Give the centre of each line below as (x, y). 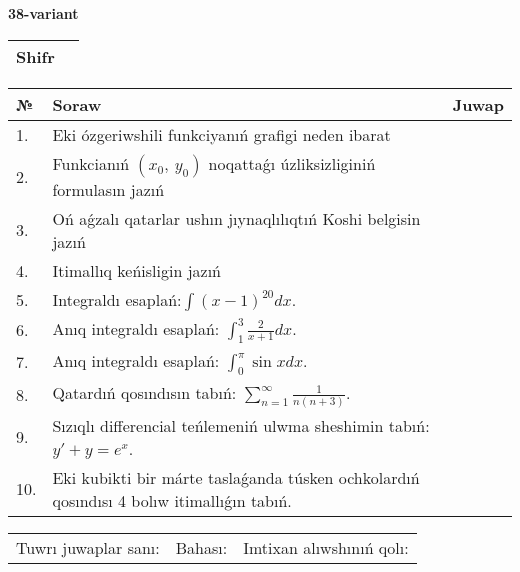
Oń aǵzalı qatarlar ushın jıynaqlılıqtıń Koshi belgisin (236, 218)
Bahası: (201, 547)
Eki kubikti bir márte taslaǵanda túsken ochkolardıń (236, 477)
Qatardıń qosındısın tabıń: (144, 392)
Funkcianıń (91, 163)
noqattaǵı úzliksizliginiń (292, 163)
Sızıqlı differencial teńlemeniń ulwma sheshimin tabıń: (241, 425)
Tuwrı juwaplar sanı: (88, 547)
